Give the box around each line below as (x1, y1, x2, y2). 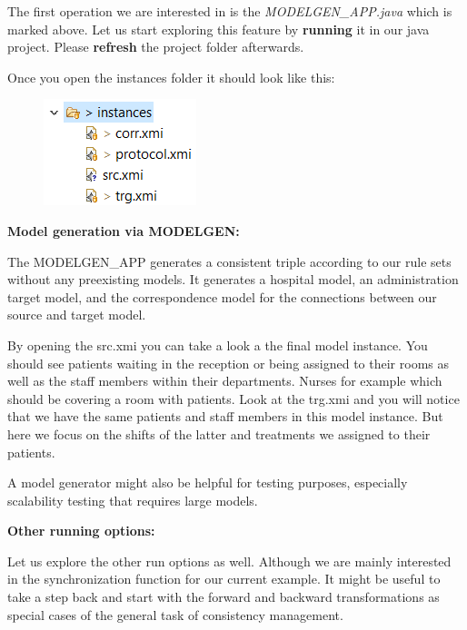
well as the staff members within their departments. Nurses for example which (7, 371, 442, 390)
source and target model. (7, 305, 146, 324)
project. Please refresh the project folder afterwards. (7, 37, 304, 56)
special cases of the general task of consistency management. (7, 605, 343, 624)
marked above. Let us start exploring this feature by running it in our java (7, 19, 430, 38)
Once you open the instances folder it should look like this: (7, 67, 335, 86)
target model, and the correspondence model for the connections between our (7, 287, 437, 306)
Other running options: (7, 521, 155, 540)
